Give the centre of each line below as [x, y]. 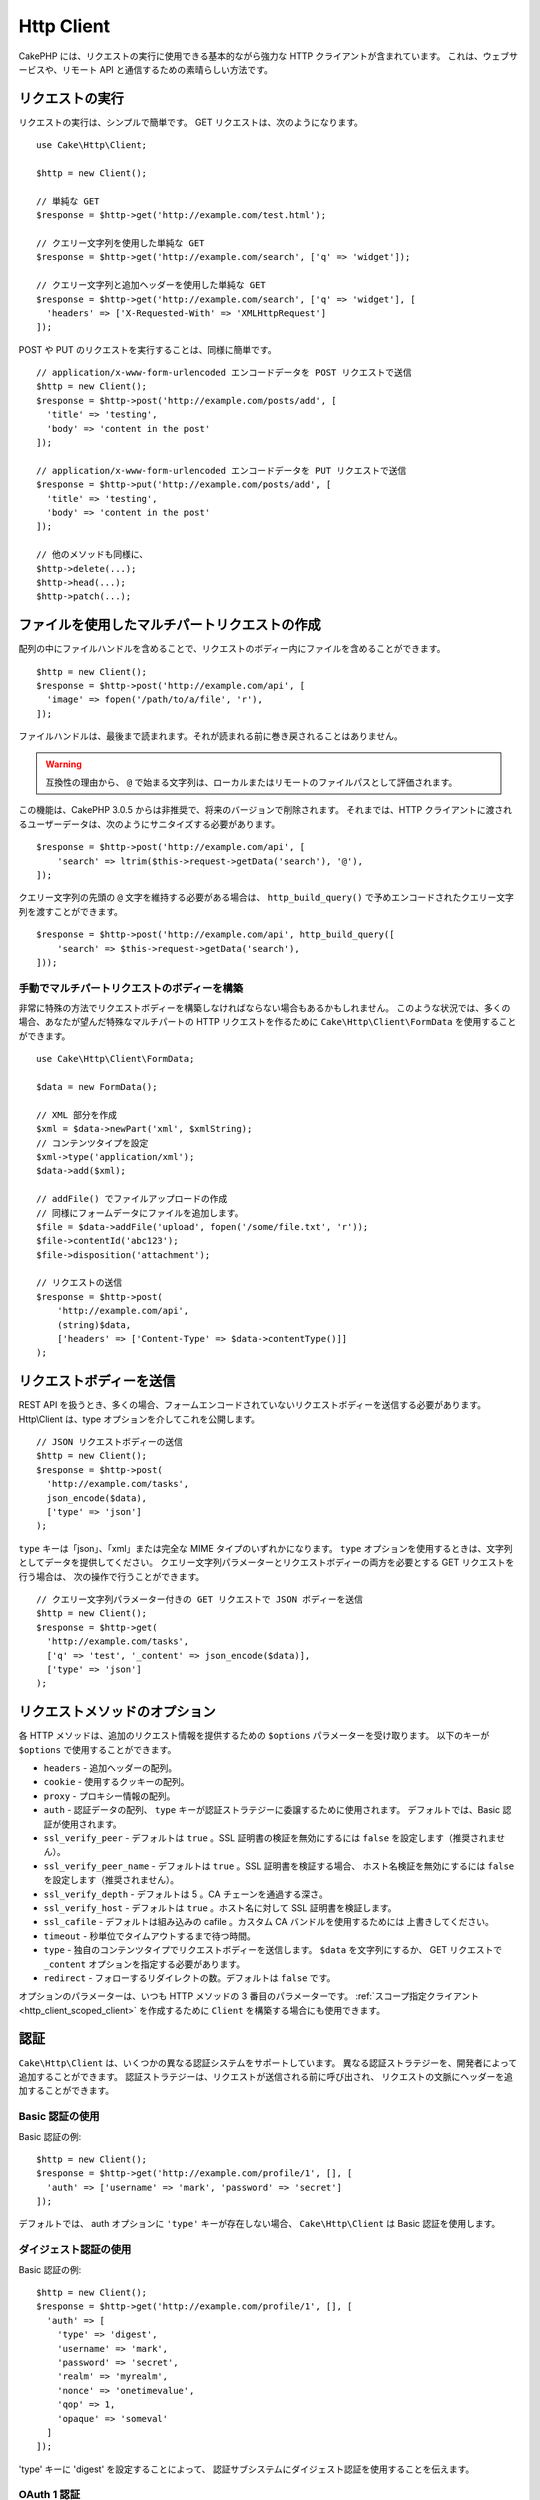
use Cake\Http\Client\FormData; [115, 1059]
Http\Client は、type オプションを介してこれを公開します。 [139, 1419]
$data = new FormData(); [97, 1086]
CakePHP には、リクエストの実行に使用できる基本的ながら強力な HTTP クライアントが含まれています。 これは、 [251, 56]
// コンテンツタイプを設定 [92, 1143]
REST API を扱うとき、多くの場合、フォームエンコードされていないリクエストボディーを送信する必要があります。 [252, 1405]
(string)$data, [94, 1324]
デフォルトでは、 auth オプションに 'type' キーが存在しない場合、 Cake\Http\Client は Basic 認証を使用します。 [259, 2224]
